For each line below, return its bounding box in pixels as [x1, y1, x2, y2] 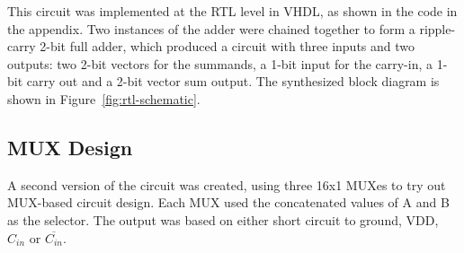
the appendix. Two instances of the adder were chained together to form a [7, 19, 415, 38]
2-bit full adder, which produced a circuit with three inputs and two [40, 37, 415, 56]
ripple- [419, 19, 456, 38]
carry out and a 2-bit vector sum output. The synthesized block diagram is [26, 72, 440, 91]
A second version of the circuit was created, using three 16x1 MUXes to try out [7, 175, 446, 194]
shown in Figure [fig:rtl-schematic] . [7, 89, 201, 108]
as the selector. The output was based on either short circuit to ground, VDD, [7, 210, 439, 229]
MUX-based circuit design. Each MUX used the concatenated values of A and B [7, 193, 450, 212]
